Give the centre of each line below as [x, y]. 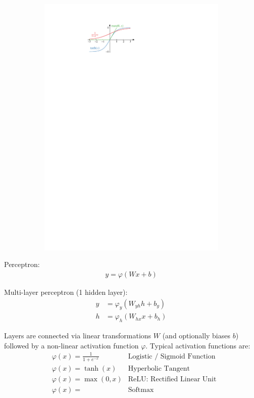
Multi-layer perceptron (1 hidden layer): [66, 292]
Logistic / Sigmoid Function [172, 356]
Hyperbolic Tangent [159, 368]
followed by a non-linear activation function [71, 345]
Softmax [141, 390]
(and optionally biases [196, 336]
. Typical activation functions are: [198, 345]
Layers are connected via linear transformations [78, 336]
